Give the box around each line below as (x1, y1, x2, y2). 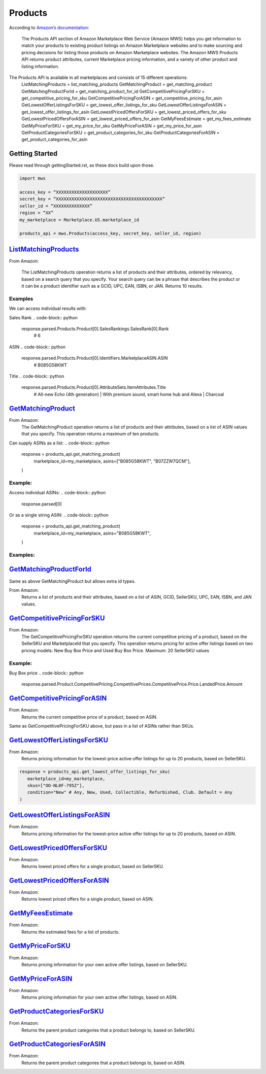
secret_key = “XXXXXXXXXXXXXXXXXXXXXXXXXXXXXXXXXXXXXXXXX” (19, 196, 165, 202)
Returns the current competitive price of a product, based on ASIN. (21, 714, 158, 720)
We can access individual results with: (9, 305, 87, 311)
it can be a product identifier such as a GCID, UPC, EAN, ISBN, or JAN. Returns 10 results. (21, 283, 203, 289)
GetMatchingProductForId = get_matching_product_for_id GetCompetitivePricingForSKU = (21, 88, 205, 94)
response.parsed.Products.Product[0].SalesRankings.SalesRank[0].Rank (21, 326, 169, 332)
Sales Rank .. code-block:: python (9, 314, 78, 320)
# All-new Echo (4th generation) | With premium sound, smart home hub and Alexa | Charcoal (33, 391, 224, 397)
